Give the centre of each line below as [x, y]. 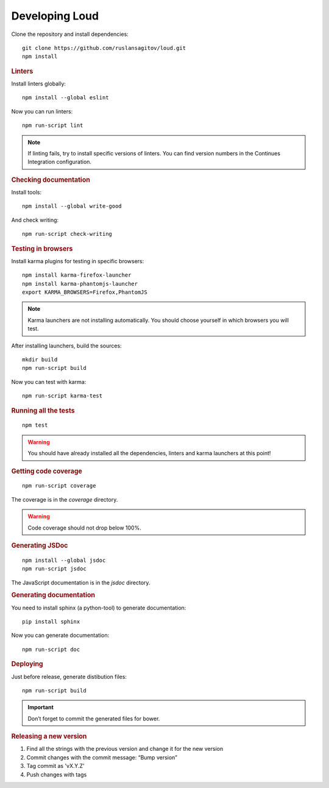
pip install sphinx [51, 622]
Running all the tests [43, 410]
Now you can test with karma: [49, 382]
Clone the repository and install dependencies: [70, 34]
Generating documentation [53, 595]
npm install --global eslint [65, 98]
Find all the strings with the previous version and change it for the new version [125, 749]
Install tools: [27, 192]
